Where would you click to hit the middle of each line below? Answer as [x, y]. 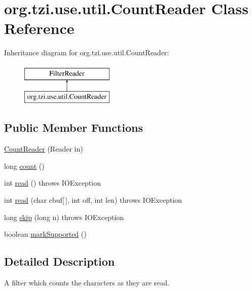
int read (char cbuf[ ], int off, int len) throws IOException [93, 200]
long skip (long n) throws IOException [64, 217]
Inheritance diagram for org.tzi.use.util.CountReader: [87, 52]
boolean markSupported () [45, 234]
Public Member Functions [74, 128]
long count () [24, 166]
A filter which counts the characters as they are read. [87, 283]
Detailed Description [60, 261]
